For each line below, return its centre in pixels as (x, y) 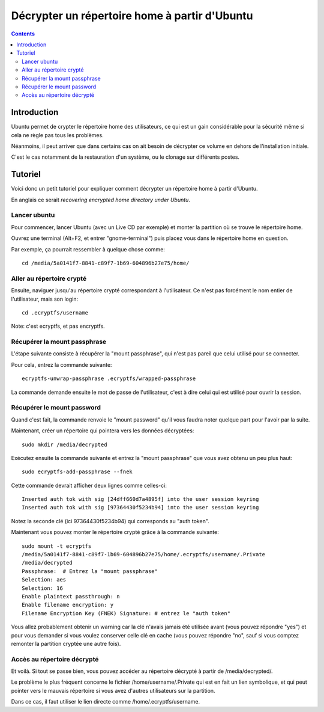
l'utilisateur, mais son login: (45, 299)
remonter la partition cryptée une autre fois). (66, 643)
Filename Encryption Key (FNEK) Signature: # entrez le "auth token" (126, 613)
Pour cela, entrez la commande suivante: (61, 364)
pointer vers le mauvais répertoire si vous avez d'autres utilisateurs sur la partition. (113, 690)
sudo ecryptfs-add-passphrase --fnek (77, 472)
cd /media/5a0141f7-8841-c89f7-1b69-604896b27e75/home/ (106, 263)
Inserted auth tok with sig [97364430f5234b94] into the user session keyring (140, 508)
